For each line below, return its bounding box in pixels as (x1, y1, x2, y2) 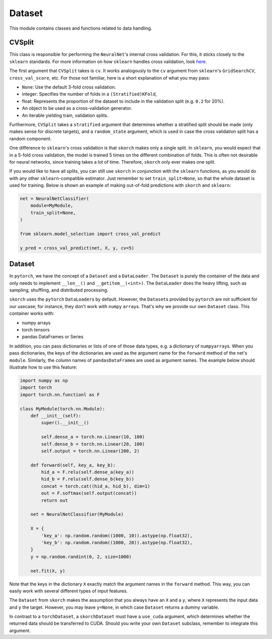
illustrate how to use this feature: (9, 364, 78, 370)
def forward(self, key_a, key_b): (30, 462, 116, 468)
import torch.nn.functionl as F (20, 392, 100, 397)
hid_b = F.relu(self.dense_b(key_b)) (41, 476, 134, 482)
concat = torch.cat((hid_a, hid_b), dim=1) (41, 483, 151, 489)
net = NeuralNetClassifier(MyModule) (30, 512, 124, 517)
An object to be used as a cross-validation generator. (22, 105, 132, 111)
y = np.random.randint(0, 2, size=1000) (30, 554, 132, 559)
